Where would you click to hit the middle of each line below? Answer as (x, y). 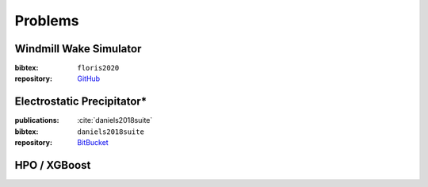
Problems (47, 21)
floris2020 (98, 68)
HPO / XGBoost (53, 165)
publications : (37, 120)
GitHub (89, 78)
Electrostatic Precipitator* (81, 102)
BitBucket (93, 143)
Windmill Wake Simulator (78, 49)
